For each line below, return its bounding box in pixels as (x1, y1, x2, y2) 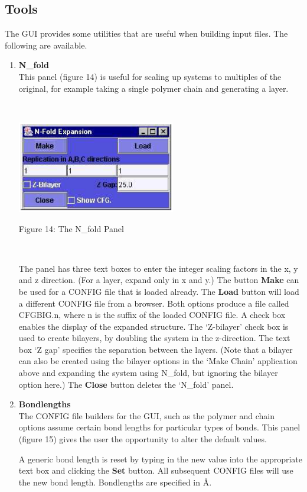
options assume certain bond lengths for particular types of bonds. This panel (18, 421, 301, 433)
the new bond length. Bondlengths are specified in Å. (18, 475, 212, 488)
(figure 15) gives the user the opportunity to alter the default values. (18, 433, 267, 445)
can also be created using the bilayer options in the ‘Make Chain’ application (18, 355, 298, 367)
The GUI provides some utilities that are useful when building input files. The (5, 27, 288, 40)
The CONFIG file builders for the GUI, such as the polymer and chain (18, 409, 275, 422)
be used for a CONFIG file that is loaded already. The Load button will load (18, 285, 299, 297)
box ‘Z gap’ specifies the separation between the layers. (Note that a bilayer (18, 343, 293, 355)
